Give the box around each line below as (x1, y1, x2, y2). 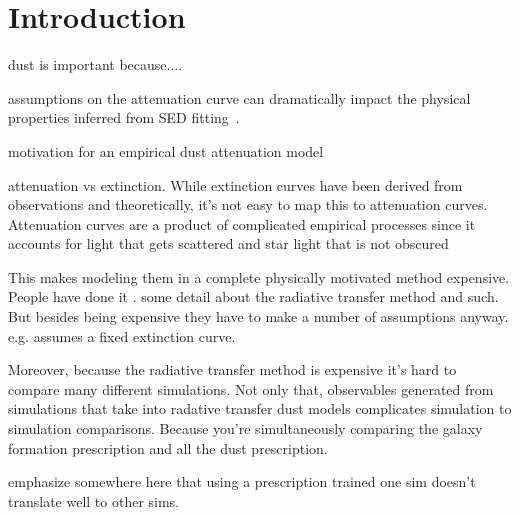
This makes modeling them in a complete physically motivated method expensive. (8, 266, 510, 287)
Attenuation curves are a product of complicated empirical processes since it (8, 213, 476, 234)
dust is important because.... (8, 54, 183, 75)
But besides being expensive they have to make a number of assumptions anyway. (8, 306, 509, 327)
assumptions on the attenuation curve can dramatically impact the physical (8, 87, 471, 108)
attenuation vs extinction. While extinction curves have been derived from (8, 174, 463, 195)
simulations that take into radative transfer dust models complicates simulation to (8, 398, 512, 419)
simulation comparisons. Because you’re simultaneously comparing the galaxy (8, 418, 483, 439)
